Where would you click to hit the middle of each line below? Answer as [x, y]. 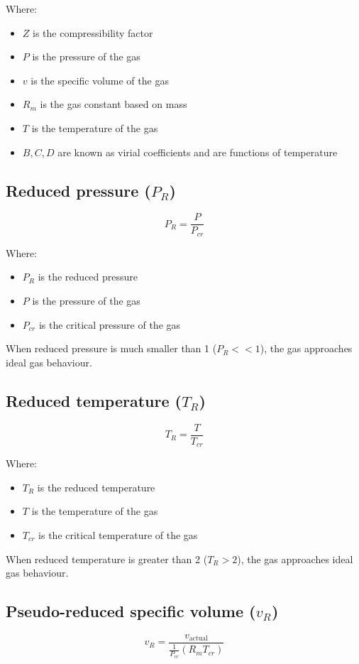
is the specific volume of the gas [100, 80]
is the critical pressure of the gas [110, 324]
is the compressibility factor [93, 32]
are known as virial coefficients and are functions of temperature [198, 152]
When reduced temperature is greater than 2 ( [107, 559]
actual [198, 639]
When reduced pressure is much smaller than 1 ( [111, 348]
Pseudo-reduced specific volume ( [131, 611]
